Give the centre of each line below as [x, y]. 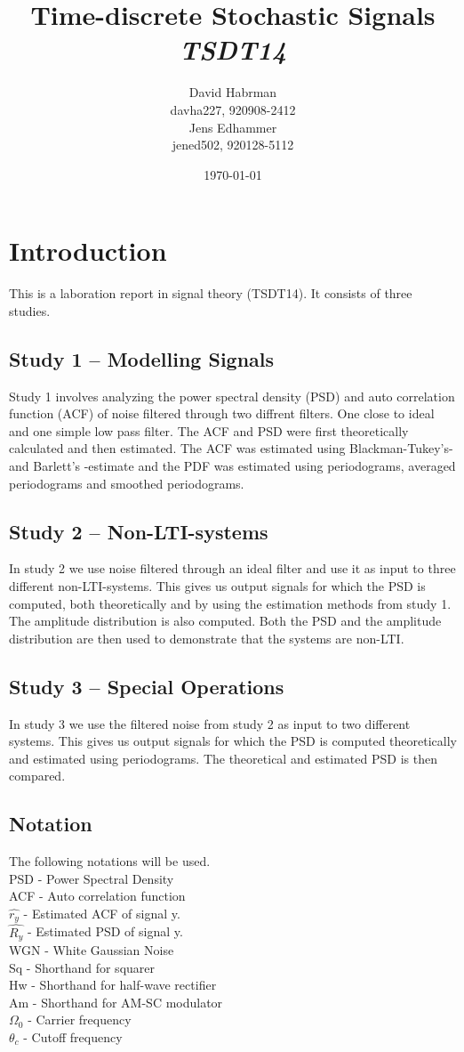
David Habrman [233, 92]
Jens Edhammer [233, 127]
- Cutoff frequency [73, 1037]
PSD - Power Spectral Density [92, 878]
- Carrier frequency [80, 1020]
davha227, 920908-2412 [233, 109]
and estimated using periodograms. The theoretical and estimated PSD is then [223, 758]
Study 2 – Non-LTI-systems [139, 531]
